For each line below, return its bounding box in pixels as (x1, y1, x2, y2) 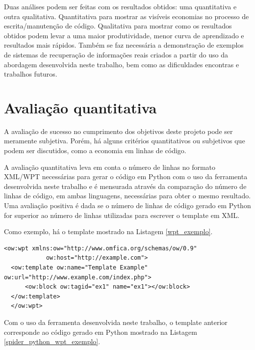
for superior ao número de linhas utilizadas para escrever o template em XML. (4, 210, 240, 220)
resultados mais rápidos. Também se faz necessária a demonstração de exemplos (4, 40, 244, 50)
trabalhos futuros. (4, 69, 57, 79)
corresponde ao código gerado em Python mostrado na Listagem (4, 326, 197, 337)
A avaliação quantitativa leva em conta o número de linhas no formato (4, 162, 216, 172)
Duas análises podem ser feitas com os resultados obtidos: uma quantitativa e (4, 1, 237, 11)
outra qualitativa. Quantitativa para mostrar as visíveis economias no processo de (4, 11, 249, 21)
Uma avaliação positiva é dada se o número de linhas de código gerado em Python (4, 200, 251, 211)
